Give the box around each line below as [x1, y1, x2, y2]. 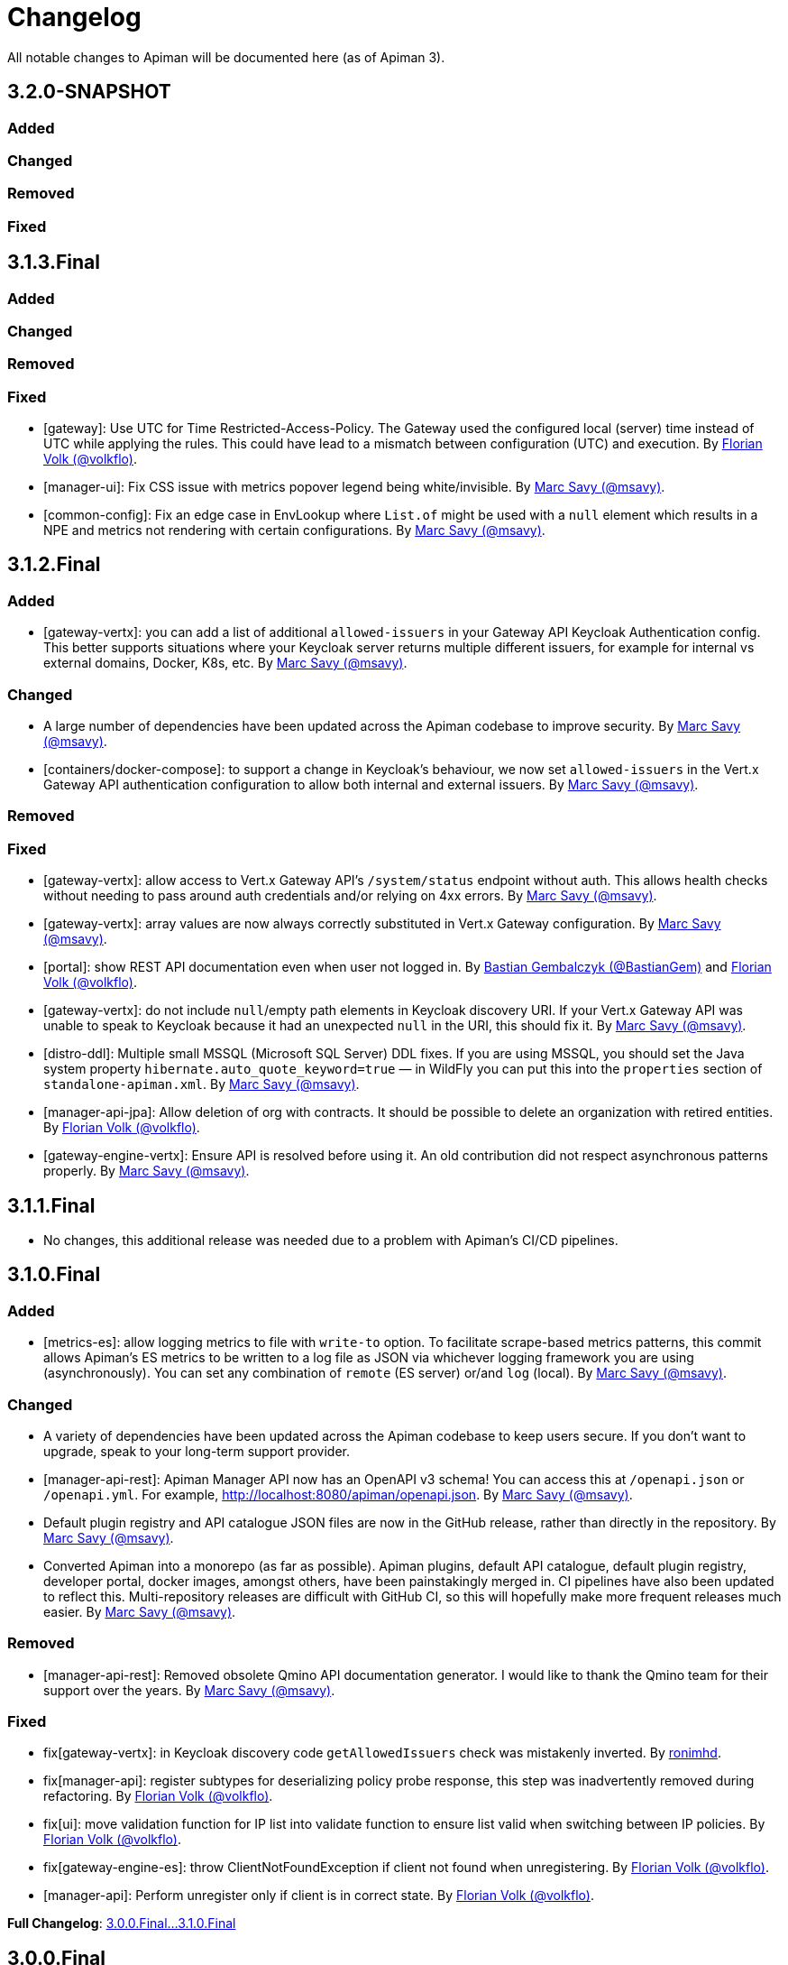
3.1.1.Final [7, 1194, 96, 1217]
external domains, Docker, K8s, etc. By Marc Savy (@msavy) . [43, 655, 408, 671]
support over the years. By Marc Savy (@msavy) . [43, 1682, 335, 1698]
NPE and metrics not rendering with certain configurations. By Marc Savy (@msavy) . [43, 522, 545, 539]
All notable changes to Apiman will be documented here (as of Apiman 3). [7, 49, 445, 65]
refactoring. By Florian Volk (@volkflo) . [43, 1788, 273, 1804]
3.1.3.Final [7, 251, 100, 274]
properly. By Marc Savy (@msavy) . [43, 1163, 250, 1179]
